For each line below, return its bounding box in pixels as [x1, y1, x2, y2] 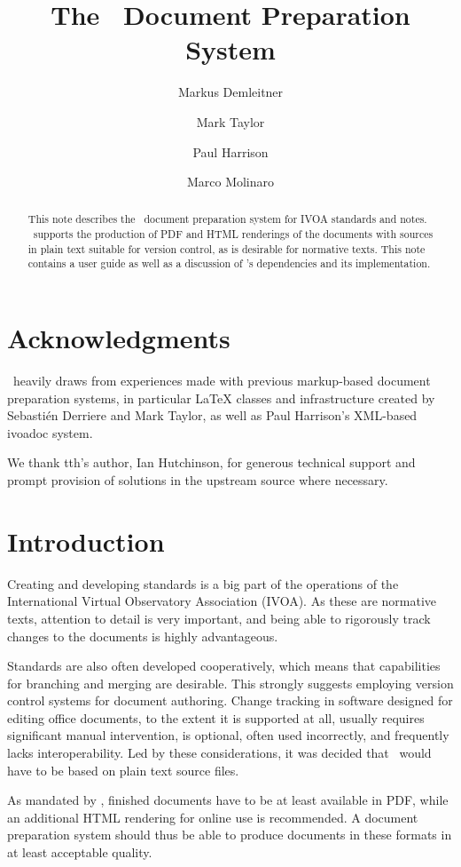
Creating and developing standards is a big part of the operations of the [7, 574, 399, 593]
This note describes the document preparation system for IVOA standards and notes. [27, 211, 427, 227]
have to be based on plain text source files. [7, 760, 239, 779]
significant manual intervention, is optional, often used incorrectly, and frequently [7, 726, 449, 744]
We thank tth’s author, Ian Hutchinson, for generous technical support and [7, 453, 416, 472]
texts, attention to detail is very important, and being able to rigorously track [7, 608, 431, 627]
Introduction [7, 522, 165, 559]
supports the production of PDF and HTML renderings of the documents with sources [33, 227, 434, 242]
